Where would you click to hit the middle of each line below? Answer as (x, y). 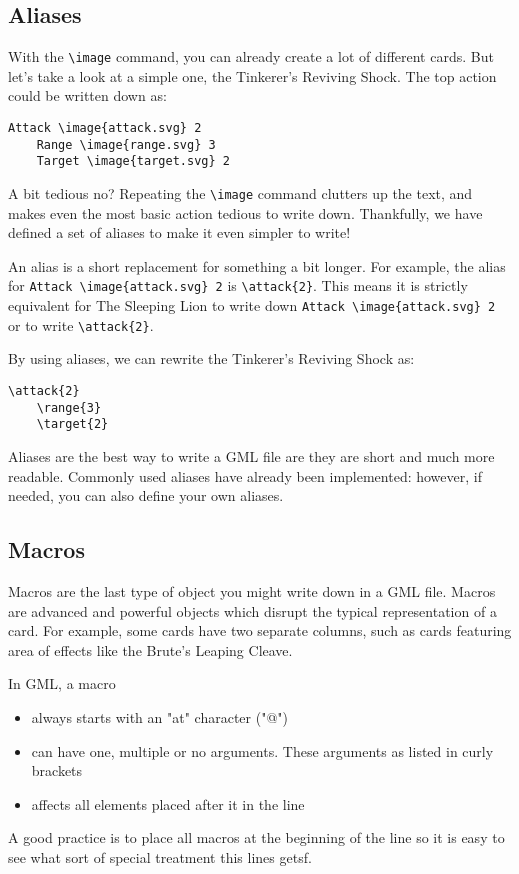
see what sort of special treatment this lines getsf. (160, 856)
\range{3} (69, 407)
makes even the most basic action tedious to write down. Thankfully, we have (245, 212)
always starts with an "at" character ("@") (159, 716)
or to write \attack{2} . (81, 324)
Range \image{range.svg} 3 (126, 144)
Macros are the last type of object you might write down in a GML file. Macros (252, 590)
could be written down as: (87, 95)
